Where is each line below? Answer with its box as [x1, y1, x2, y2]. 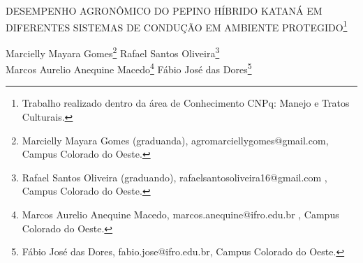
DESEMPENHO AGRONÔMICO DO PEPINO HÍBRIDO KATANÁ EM [6, 3, 323, 17]
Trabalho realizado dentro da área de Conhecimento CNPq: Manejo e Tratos [22, 96, 350, 110]
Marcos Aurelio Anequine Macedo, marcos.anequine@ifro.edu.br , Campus [22, 206, 339, 221]
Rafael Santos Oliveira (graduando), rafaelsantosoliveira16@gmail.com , [22, 170, 327, 184]
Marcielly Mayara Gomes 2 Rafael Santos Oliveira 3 [6, 43, 220, 60]
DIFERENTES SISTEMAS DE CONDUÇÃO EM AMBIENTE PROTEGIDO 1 [6, 17, 348, 34]
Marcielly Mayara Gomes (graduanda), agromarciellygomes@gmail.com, [22, 133, 329, 147]
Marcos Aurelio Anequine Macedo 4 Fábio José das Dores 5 [6, 60, 252, 76]
